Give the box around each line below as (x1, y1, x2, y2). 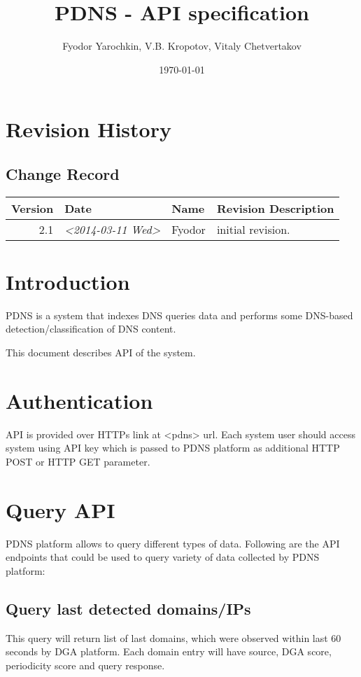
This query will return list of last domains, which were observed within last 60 (6, 630, 341, 645)
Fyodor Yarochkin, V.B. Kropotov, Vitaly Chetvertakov (62, 39, 302, 53)
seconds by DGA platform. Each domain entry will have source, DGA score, (6, 644, 332, 659)
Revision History (6, 115, 171, 144)
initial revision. (216, 221, 290, 237)
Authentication (6, 386, 153, 414)
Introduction (6, 267, 130, 295)
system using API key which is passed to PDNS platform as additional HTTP (6, 440, 340, 455)
